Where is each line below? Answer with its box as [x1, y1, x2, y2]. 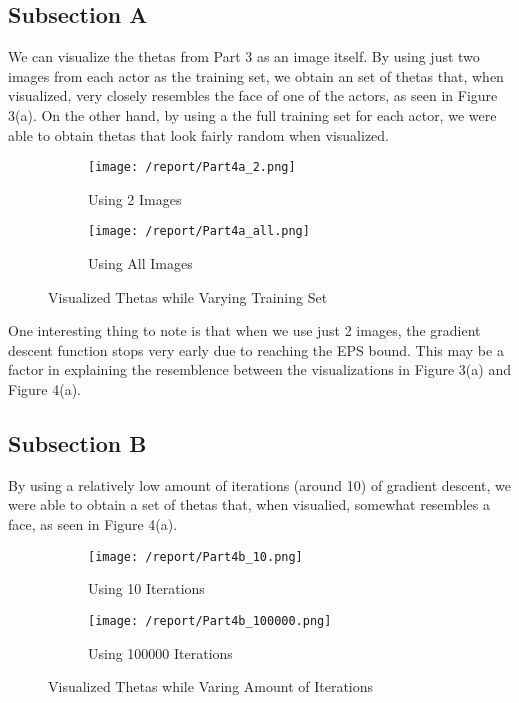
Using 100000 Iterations [88, 642, 233, 663]
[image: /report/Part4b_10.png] [88, 549, 303, 564]
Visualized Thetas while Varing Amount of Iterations [48, 676, 374, 697]
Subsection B [8, 428, 147, 459]
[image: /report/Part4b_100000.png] [88, 613, 332, 628]
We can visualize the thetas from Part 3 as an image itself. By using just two [8, 46, 480, 67]
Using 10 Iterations [88, 578, 205, 599]
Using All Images [88, 253, 193, 274]
